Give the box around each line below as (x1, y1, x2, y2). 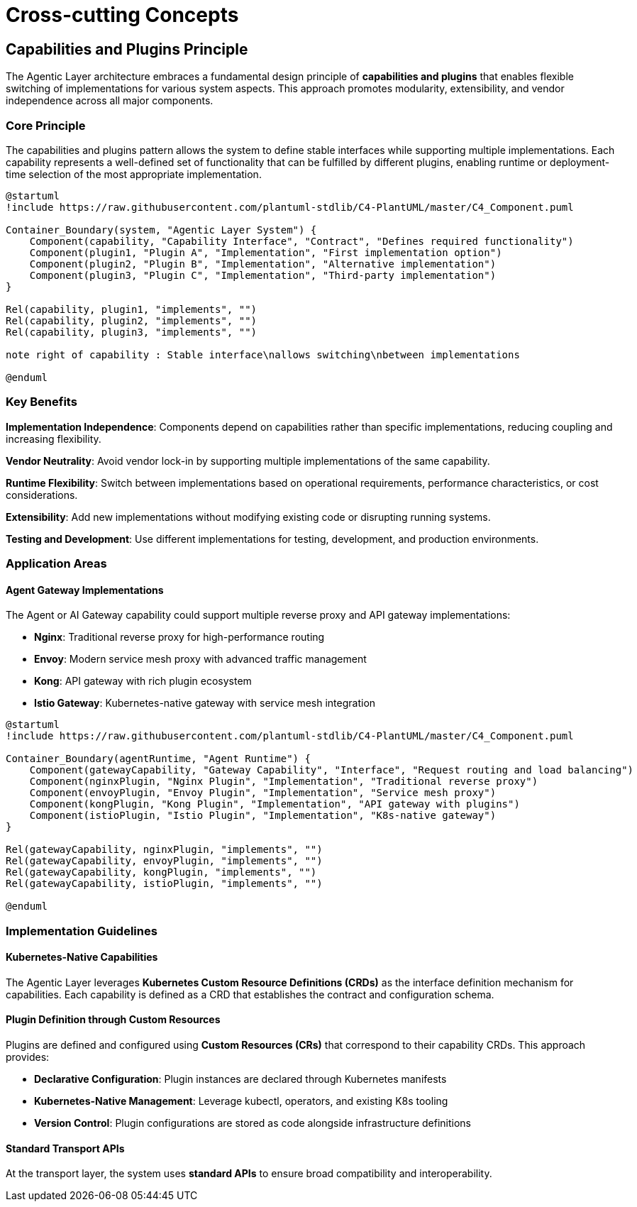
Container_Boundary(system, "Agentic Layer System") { (6, 224, 317, 236)
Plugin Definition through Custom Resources (6, 1013, 221, 1026)
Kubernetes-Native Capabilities (6, 951, 158, 964)
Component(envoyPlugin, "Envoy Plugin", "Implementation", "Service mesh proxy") (29, 787, 497, 799)
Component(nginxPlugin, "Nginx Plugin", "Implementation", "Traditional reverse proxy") (29, 776, 538, 788)
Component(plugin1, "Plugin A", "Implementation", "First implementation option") (29, 246, 502, 258)
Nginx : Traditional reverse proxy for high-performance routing (34, 631, 325, 644)
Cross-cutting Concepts (6, 3, 239, 27)
